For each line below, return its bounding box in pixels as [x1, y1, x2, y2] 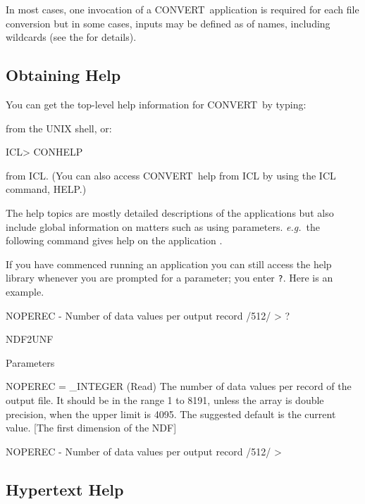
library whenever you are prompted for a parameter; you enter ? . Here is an [6, 270, 333, 285]
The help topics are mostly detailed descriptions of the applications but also [6, 205, 334, 220]
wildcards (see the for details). [6, 30, 137, 44]
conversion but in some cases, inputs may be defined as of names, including [6, 15, 330, 30]
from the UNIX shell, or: [6, 120, 112, 135]
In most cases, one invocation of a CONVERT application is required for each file [6, 2, 359, 16]
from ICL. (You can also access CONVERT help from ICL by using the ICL [6, 168, 336, 182]
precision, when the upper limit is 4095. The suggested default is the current [6, 406, 336, 421]
